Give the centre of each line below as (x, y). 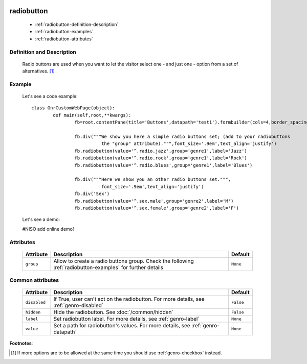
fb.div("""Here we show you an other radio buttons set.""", (153, 179)
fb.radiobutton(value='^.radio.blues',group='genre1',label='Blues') (163, 165)
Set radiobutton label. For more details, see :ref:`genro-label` (126, 319)
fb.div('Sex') (92, 194)
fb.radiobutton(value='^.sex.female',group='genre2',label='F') (157, 208)
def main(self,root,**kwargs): (92, 115)
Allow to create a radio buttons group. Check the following (124, 261)
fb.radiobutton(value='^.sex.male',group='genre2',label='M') (154, 201)
